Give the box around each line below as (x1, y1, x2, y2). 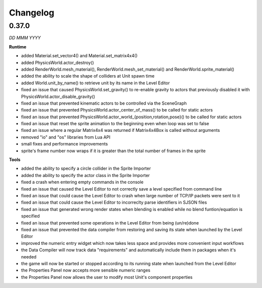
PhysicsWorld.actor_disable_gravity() (21, 94, 96, 99)
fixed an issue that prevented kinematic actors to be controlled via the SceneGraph (21, 100, 187, 106)
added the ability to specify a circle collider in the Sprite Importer (21, 165, 151, 172)
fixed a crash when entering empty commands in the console (21, 179, 144, 185)
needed (21, 254, 36, 259)
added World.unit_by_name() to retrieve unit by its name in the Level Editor (21, 80, 170, 86)
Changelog (9, 7, 54, 18)
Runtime (9, 44, 27, 49)
